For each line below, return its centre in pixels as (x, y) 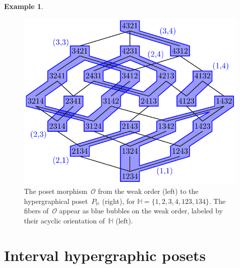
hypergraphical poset (56, 201)
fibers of (36, 211)
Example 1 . (24, 6)
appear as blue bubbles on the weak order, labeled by (141, 211)
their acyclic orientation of (64, 221)
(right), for (118, 201)
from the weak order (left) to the (148, 191)
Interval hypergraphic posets (105, 255)
